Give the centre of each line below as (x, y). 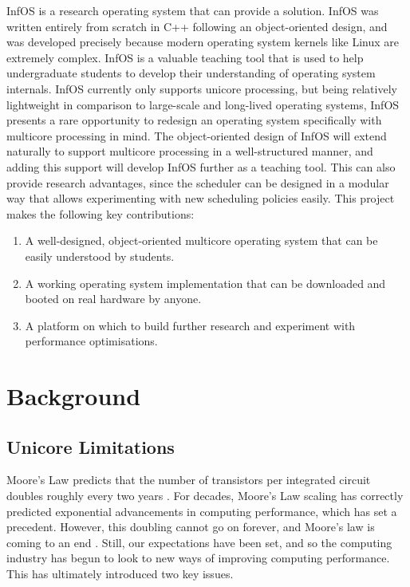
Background (74, 396)
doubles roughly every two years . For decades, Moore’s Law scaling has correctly (205, 496)
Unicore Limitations (91, 446)
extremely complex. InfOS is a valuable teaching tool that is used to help (185, 57)
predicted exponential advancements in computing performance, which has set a (202, 511)
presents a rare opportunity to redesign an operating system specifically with (194, 120)
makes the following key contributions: (101, 213)
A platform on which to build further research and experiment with (190, 325)
